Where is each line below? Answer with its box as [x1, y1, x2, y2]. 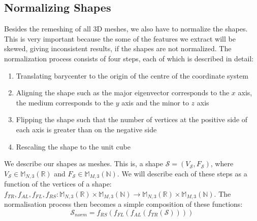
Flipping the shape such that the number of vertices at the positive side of [16, 114, 248, 125]
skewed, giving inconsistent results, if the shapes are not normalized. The [4, 43, 232, 54]
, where [210, 158, 234, 169]
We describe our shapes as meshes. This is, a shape [4, 158, 163, 169]
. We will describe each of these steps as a [117, 168, 247, 178]
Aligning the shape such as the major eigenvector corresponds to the [16, 87, 230, 98]
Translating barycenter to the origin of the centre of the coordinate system [16, 70, 248, 81]
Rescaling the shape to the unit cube [16, 141, 131, 152]
